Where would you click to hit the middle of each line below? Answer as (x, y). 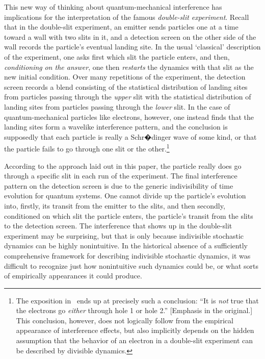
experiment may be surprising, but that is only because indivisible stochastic (124, 235)
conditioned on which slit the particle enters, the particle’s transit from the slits (129, 215)
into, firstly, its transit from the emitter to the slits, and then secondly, (115, 205)
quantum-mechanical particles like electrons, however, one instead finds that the (129, 117)
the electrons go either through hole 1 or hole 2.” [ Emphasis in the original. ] (134, 310)
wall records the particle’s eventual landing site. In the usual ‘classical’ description (132, 47)
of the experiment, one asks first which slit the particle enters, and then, (117, 56)
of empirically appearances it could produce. (73, 276)
